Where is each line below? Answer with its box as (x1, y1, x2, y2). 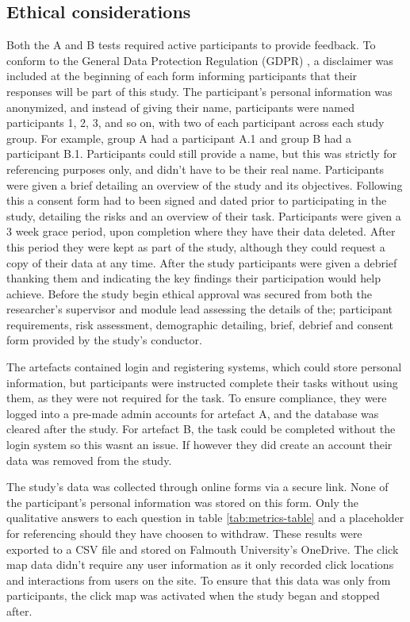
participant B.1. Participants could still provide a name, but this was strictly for (6, 145, 397, 162)
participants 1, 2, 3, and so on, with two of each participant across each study (6, 114, 385, 131)
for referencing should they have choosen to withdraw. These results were (6, 525, 362, 542)
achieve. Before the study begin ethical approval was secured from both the (6, 285, 373, 301)
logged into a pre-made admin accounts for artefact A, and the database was (6, 405, 379, 421)
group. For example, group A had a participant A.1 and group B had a (6, 129, 352, 146)
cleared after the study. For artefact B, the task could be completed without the (6, 420, 396, 437)
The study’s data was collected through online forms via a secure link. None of (6, 478, 389, 495)
